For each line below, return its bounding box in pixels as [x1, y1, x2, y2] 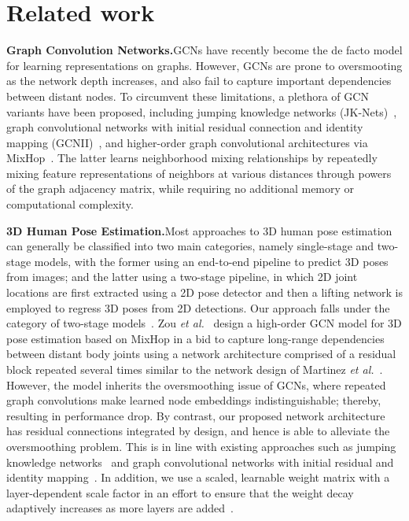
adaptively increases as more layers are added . [6, 500, 234, 516]
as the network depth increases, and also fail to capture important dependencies [6, 72, 392, 89]
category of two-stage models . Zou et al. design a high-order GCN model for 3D [6, 315, 402, 331]
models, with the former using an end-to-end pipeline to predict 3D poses [34, 253, 389, 269]
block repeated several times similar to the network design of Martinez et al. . [6, 361, 383, 377]
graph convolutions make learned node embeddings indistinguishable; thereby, [6, 392, 381, 408]
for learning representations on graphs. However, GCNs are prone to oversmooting [6, 57, 403, 73]
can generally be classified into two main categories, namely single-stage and [6, 238, 374, 254]
